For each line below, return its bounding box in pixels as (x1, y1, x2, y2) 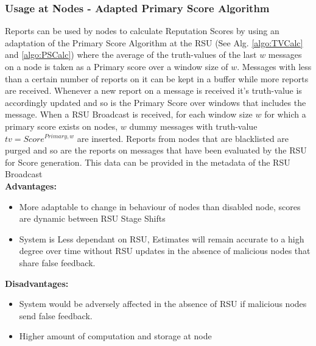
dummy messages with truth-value (129, 119, 258, 132)
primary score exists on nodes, (5, 119, 118, 132)
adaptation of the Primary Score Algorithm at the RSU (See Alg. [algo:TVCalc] (5, 36, 303, 49)
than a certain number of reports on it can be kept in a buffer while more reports (5, 72, 309, 85)
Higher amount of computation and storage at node (19, 330, 212, 342)
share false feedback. (19, 256, 96, 269)
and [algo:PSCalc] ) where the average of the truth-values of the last (5, 48, 257, 61)
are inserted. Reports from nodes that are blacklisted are (77, 132, 289, 144)
